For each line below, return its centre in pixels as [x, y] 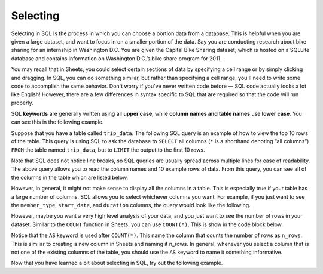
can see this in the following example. [57, 122]
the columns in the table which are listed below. [70, 177]
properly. [22, 103]
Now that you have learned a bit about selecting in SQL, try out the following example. [117, 263]
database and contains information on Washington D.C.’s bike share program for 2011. [116, 58]
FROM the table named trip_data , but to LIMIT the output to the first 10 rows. [108, 150]
